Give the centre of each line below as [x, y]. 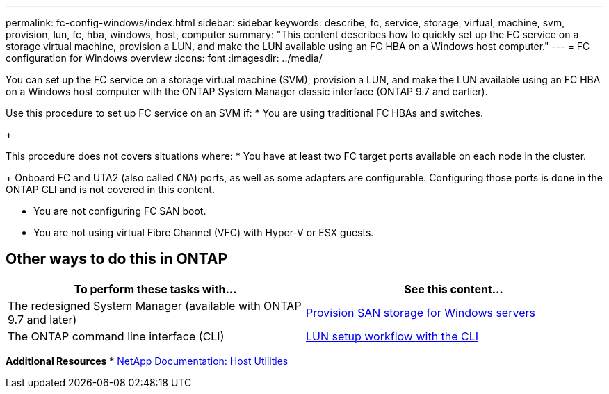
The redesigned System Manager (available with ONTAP [155, 305]
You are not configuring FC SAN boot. [120, 211]
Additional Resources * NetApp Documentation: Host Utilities [147, 361]
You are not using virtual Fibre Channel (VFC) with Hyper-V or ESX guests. [204, 232]
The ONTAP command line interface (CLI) [116, 336]
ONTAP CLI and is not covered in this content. [110, 189]
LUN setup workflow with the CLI [392, 336]
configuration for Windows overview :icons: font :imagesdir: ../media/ [164, 58]
